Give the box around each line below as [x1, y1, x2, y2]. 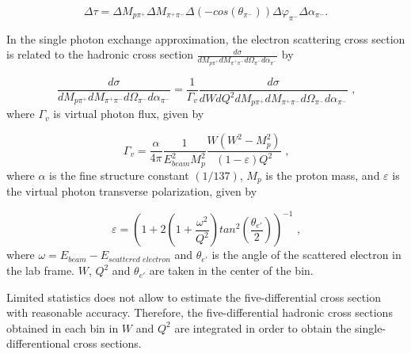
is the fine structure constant [49, 166, 189, 183]
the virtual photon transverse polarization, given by [6, 183, 257, 200]
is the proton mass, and [265, 166, 380, 183]
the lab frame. [6, 262, 74, 279]
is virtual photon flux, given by [53, 105, 204, 122]
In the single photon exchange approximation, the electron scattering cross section [6, 30, 405, 47]
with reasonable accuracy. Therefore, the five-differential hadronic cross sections [6, 304, 393, 321]
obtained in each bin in [6, 319, 119, 336]
